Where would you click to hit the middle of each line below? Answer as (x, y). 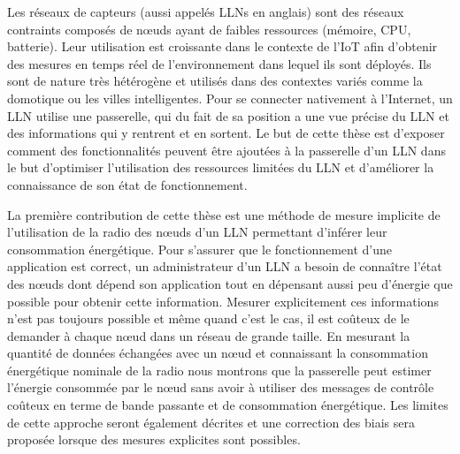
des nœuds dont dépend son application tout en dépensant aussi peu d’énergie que (230, 283)
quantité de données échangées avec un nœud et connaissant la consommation (218, 353)
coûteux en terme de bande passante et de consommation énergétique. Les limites (228, 405)
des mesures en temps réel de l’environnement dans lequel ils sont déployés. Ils (219, 63)
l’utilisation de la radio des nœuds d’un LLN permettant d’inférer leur (197, 232)
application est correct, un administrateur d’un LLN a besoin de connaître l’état (225, 266)
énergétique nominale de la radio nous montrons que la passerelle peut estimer (219, 370)
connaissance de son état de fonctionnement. (127, 184)
